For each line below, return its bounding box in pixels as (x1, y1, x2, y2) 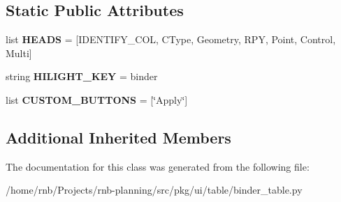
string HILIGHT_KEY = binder (6, 69, 158, 84)
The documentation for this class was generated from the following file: (6, 159, 310, 173)
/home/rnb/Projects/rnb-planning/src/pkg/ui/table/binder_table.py (6, 182, 303, 197)
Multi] (6, 45, 32, 60)
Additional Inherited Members (6, 126, 231, 148)
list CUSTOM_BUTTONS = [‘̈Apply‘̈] (6, 92, 188, 107)
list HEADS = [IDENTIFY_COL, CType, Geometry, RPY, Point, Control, (6, 32, 336, 47)
